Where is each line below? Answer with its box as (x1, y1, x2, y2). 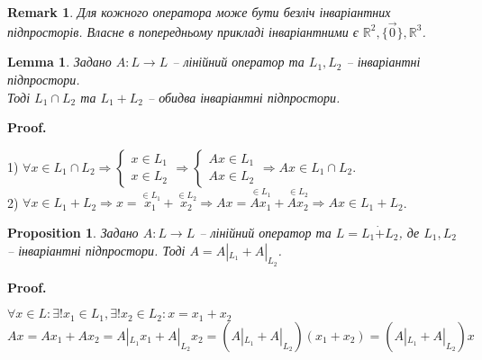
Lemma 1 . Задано (7, 52, 112, 71)
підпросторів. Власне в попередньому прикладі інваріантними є (7, 22, 359, 40)
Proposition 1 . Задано (7, 223, 139, 241)
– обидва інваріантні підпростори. (148, 87, 341, 106)
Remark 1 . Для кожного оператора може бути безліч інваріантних (7, 3, 391, 21)
